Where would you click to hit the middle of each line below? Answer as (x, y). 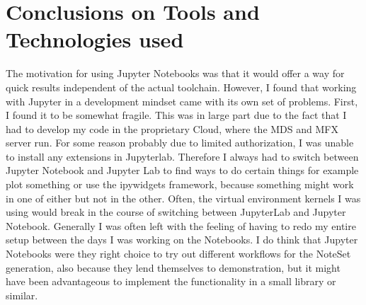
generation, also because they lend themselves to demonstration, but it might (173, 267)
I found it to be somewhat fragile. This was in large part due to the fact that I (176, 115)
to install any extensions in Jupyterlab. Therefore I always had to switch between (182, 156)
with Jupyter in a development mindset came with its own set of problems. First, (182, 101)
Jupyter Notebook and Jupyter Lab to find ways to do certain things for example (182, 170)
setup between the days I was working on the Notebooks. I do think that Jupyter (182, 240)
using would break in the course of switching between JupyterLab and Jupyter (176, 212)
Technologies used (95, 39)
